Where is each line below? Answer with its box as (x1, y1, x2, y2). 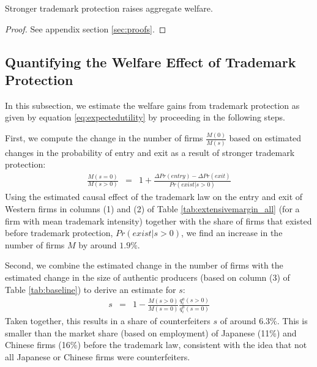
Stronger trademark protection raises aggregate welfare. (5, 2, 213, 14)
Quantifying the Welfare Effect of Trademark (5, 52, 296, 71)
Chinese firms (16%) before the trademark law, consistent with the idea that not (5, 338, 307, 351)
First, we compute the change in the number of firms (5, 132, 203, 144)
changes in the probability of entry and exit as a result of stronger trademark (5, 146, 295, 158)
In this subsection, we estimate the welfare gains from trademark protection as (5, 98, 300, 111)
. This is (277, 314, 308, 327)
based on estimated (229, 132, 302, 144)
